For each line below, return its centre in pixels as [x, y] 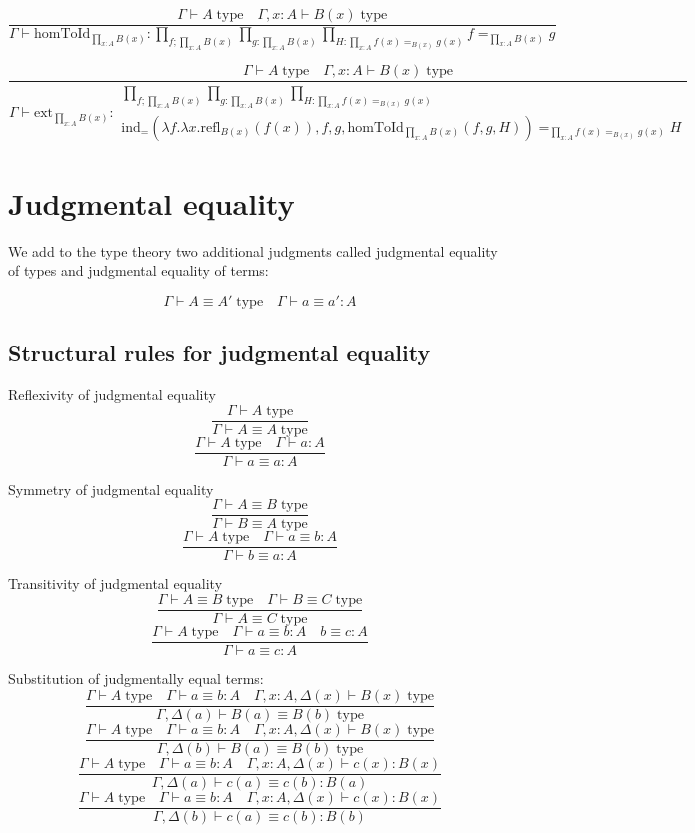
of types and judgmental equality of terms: [138, 270]
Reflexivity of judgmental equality [112, 394]
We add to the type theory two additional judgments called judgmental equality [253, 250]
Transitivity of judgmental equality [115, 583]
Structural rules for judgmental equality [219, 352]
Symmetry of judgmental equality [111, 488]
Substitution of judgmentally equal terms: [136, 678]
